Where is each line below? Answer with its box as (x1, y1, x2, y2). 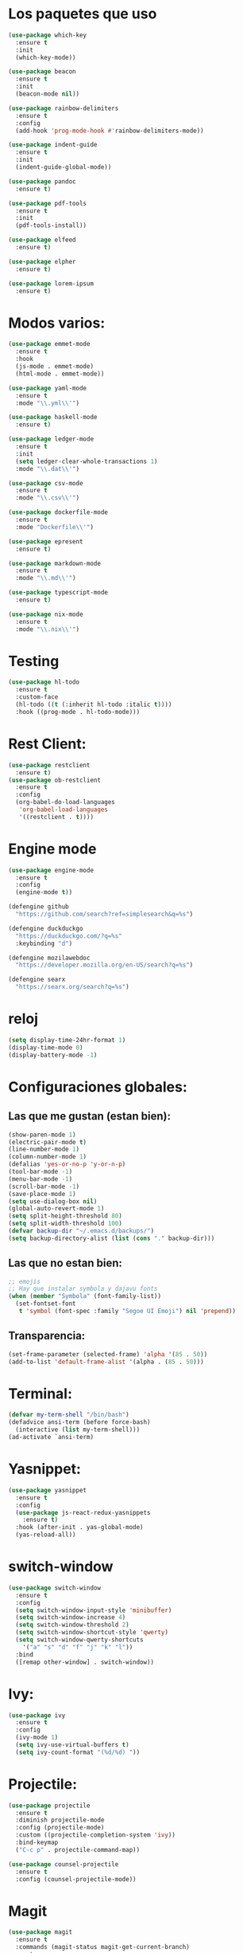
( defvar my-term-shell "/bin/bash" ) (8, 1411, 129, 1419)
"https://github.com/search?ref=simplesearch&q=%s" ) (15, 910, 194, 919)
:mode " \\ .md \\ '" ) (15, 575, 77, 582)
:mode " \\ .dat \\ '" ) (15, 465, 80, 473)
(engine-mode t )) (15, 888, 73, 896)
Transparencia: (8, 1329, 86, 1343)
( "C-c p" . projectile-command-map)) (15, 1845, 141, 1853)
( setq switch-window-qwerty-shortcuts (15, 1636, 145, 1644)
